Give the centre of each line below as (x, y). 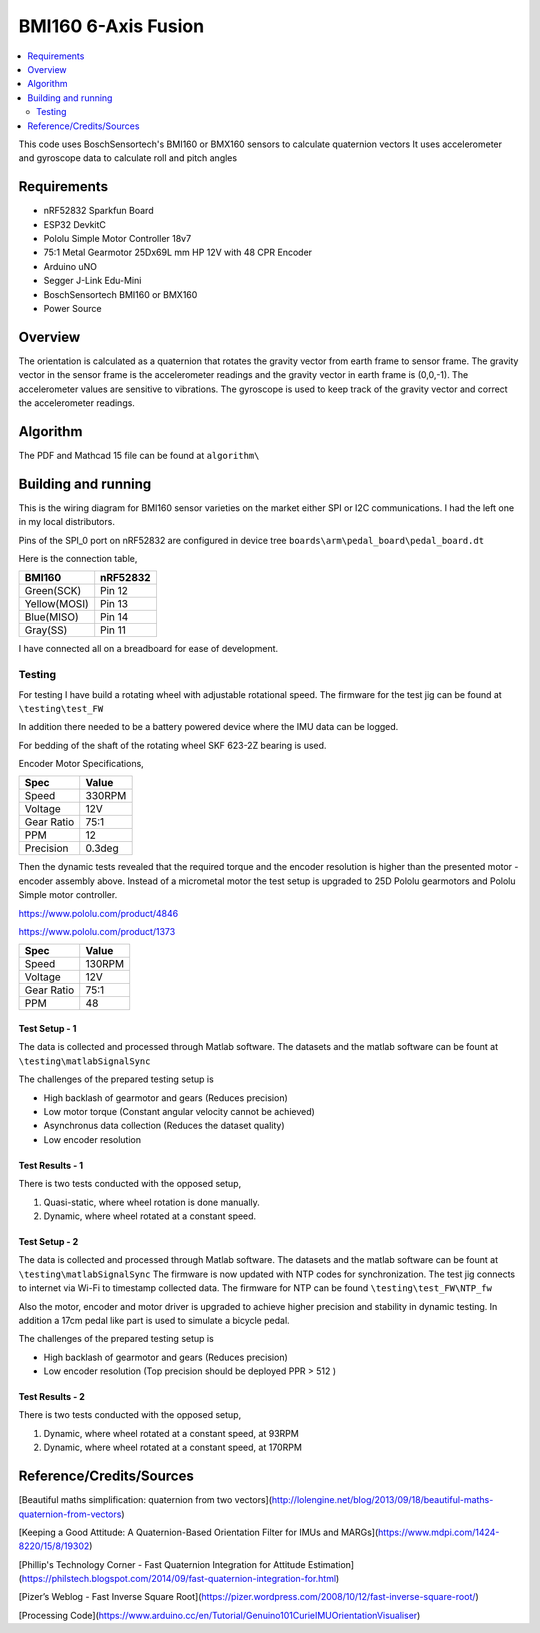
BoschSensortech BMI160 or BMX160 (120, 294)
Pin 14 (114, 617)
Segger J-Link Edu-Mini (92, 281)
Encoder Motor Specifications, (81, 764)
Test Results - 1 (51, 1165)
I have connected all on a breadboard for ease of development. (148, 649)
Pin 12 (114, 591)
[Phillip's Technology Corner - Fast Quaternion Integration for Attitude (162, 1564)
